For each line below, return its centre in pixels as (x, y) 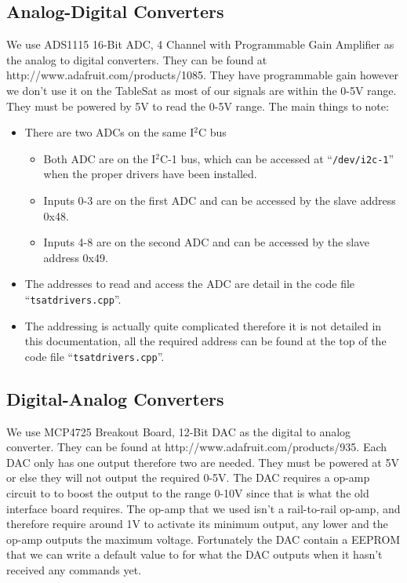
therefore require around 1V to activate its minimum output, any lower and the (197, 524)
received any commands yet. (74, 570)
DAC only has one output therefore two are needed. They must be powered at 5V (203, 462)
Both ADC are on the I (100, 158)
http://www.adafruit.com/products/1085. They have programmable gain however (203, 75)
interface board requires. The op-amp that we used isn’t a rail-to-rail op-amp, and (203, 508)
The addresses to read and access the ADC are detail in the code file (190, 284)
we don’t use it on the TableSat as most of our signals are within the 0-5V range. (202, 90)
